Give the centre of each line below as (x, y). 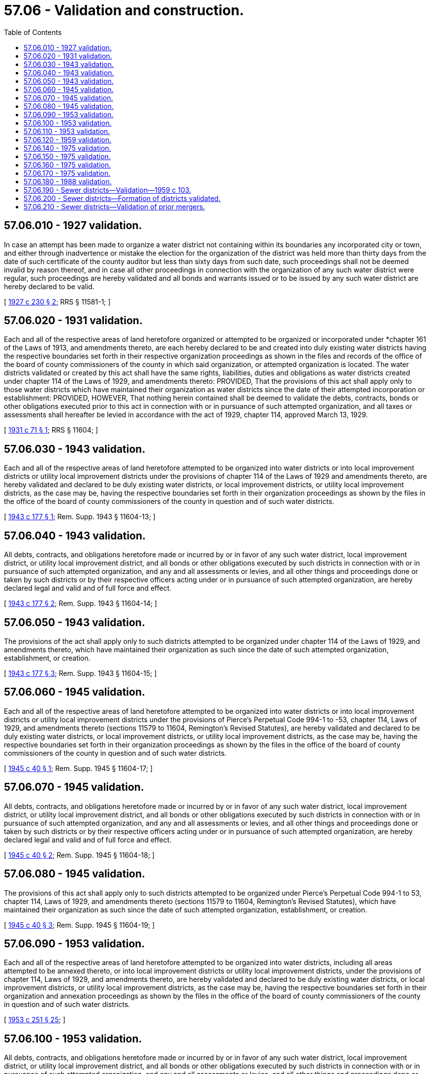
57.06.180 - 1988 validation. (68, 181)
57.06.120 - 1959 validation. (68, 139)
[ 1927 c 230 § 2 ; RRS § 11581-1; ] (57, 302)
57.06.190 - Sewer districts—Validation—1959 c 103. (108, 190)
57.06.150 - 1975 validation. (67, 156)
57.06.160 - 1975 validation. (67, 165)
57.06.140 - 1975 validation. (67, 148)
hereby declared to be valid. (49, 286)
